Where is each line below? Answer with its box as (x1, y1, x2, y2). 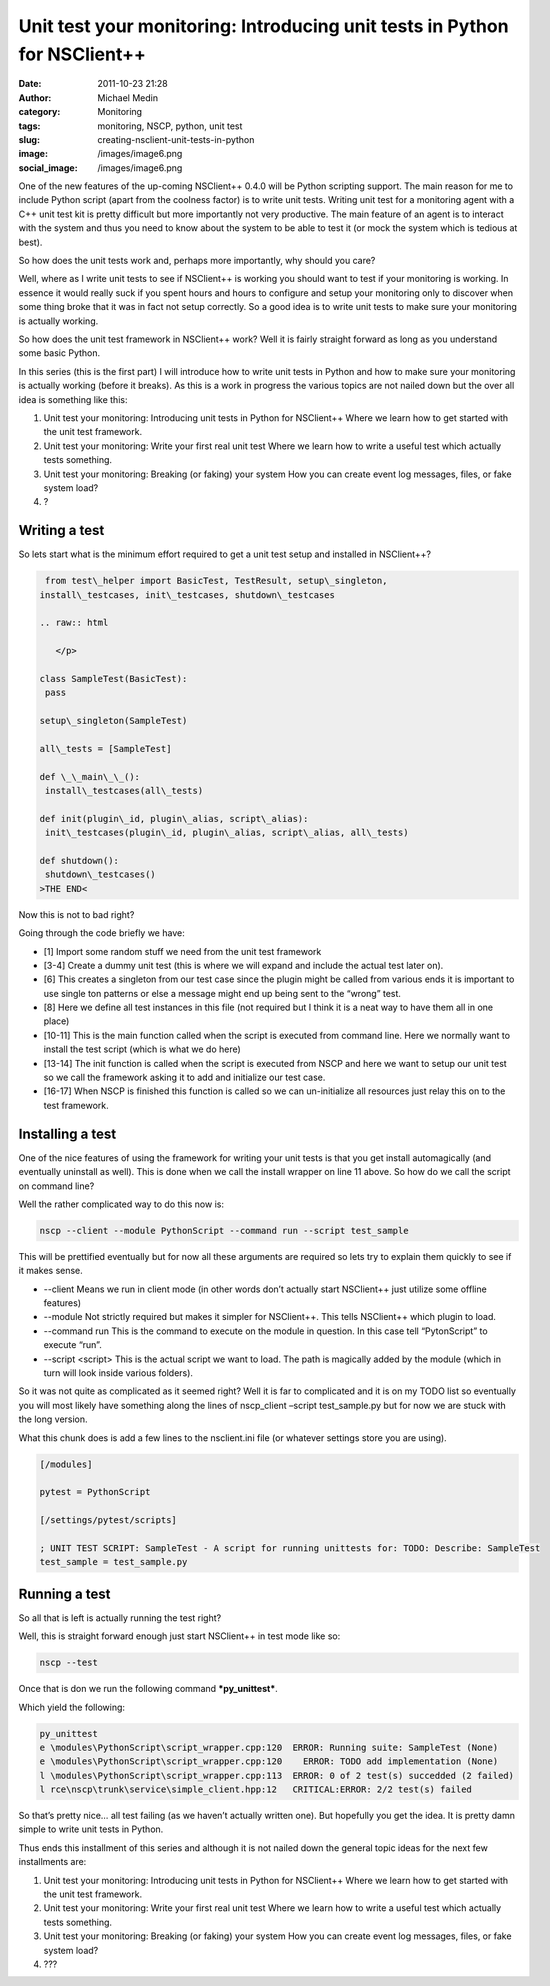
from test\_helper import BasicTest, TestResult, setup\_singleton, (45, 575, 388, 587)
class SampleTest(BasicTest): (39, 673, 188, 684)
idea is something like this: (18, 393, 128, 405)
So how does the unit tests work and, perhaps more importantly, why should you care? (18, 255, 376, 267)
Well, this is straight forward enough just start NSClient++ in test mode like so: (18, 1630, 341, 1642)
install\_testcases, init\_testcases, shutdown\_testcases (39, 589, 335, 600)
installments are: (18, 1856, 87, 1868)
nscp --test (39, 1657, 99, 1669)
